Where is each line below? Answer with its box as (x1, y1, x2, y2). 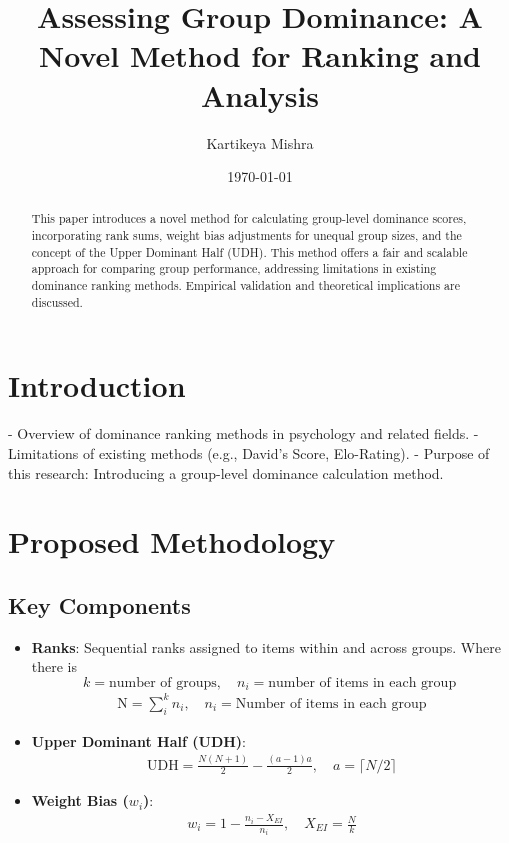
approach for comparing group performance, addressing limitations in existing (31, 260, 437, 277)
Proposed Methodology (8, 521, 336, 562)
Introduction (8, 365, 186, 406)
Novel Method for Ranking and (39, 35, 481, 76)
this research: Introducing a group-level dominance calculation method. (8, 462, 444, 483)
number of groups (108, 675, 217, 690)
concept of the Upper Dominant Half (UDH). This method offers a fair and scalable (31, 243, 468, 260)
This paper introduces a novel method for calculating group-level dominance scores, (31, 210, 467, 227)
